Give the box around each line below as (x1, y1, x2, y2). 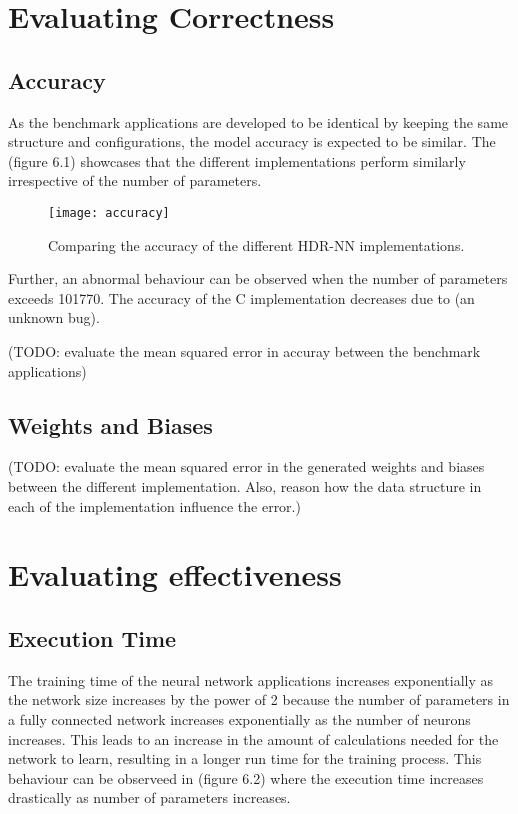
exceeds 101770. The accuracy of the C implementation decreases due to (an (8, 287, 475, 308)
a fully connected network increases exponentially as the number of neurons (8, 708, 471, 729)
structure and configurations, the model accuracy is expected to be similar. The (8, 131, 496, 152)
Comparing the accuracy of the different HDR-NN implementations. (48, 234, 465, 255)
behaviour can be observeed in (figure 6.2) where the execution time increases (8, 767, 484, 788)
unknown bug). (8, 307, 100, 328)
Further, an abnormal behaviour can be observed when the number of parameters (8, 268, 508, 289)
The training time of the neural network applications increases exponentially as (8, 669, 494, 690)
